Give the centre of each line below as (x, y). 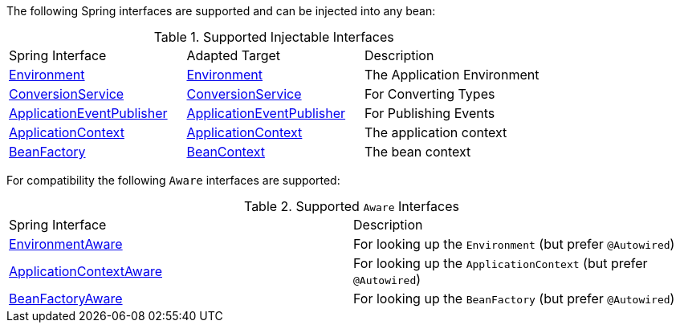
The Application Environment (452, 75)
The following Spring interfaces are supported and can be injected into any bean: (221, 11)
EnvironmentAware (66, 244)
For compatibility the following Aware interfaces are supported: (173, 180)
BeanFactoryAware (66, 299)
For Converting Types (430, 94)
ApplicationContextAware (86, 271)
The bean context (417, 152)
